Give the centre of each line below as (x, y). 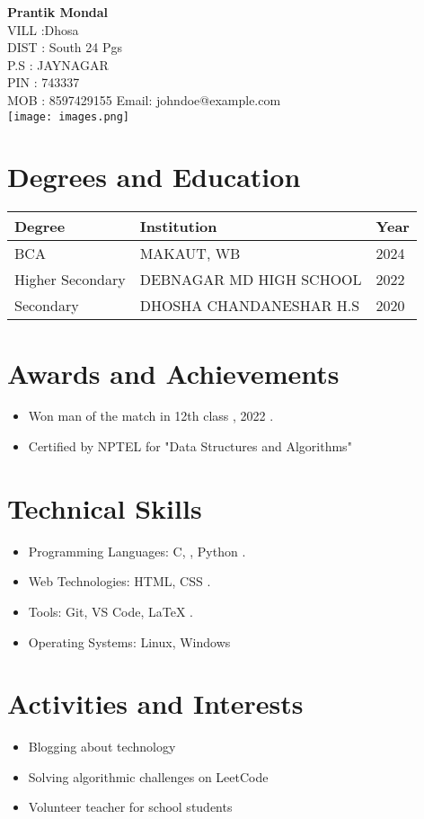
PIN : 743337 (44, 82)
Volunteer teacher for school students (130, 807)
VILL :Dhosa (43, 29)
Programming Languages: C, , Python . (137, 551)
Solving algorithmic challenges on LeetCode (148, 776)
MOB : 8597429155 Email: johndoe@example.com (144, 99)
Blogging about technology (102, 747)
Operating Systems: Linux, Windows (129, 641)
